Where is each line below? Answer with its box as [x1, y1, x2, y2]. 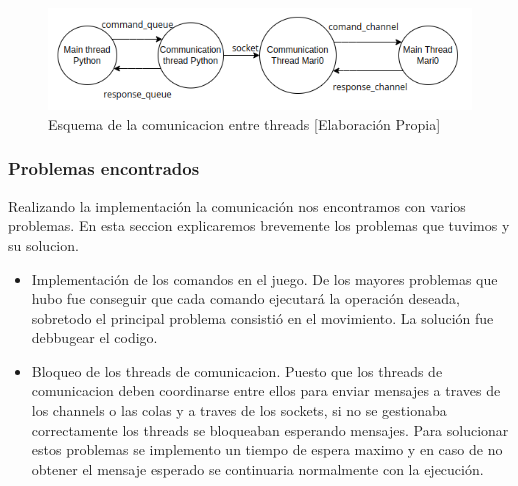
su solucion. [8, 234, 79, 255]
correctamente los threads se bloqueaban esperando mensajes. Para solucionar [31, 419, 509, 440]
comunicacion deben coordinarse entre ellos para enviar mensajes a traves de [31, 380, 501, 401]
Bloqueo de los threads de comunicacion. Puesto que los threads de [31, 360, 443, 381]
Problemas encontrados [8, 156, 200, 181]
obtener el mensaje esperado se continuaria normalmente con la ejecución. [31, 458, 484, 479]
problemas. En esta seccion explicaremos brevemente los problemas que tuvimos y [8, 215, 510, 236]
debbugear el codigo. [31, 327, 158, 348]
